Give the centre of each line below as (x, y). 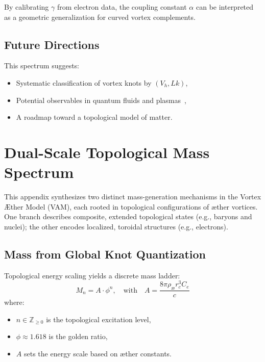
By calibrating (27, 7)
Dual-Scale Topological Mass (107, 152)
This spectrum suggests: (42, 66)
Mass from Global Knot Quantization (105, 254)
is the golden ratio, (78, 336)
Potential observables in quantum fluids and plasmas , (101, 100)
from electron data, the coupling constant (122, 7)
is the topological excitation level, (99, 319)
